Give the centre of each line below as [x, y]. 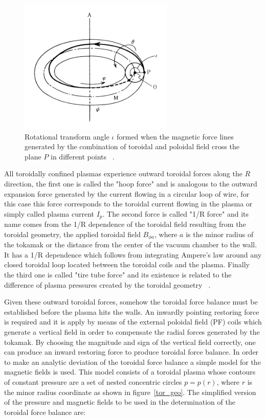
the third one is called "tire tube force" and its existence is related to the [118, 274]
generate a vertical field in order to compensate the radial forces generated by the [132, 331]
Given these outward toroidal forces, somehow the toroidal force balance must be [131, 302]
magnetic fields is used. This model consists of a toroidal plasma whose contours [130, 372]
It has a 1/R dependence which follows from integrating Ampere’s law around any [133, 254]
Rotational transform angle [67, 136]
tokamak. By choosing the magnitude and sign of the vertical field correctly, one [130, 342]
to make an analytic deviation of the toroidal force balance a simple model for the [132, 362]
